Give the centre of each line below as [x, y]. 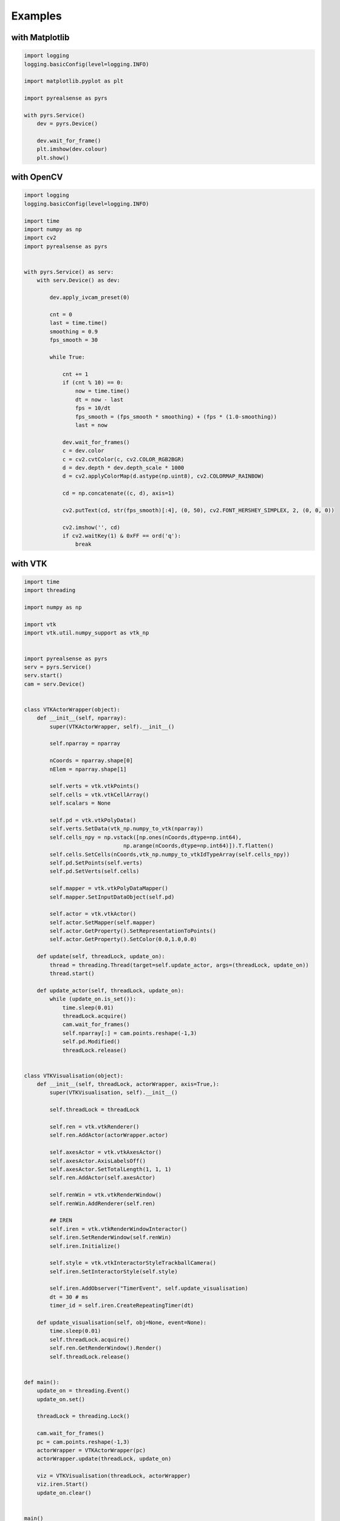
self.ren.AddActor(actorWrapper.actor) [109, 1135]
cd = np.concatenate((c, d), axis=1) [118, 493]
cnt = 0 [61, 314]
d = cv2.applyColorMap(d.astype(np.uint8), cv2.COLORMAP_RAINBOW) [163, 476]
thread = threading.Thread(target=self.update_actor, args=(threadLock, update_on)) [179, 965]
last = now [91, 425]
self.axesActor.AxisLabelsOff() [97, 1161]
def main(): [42, 1382]
